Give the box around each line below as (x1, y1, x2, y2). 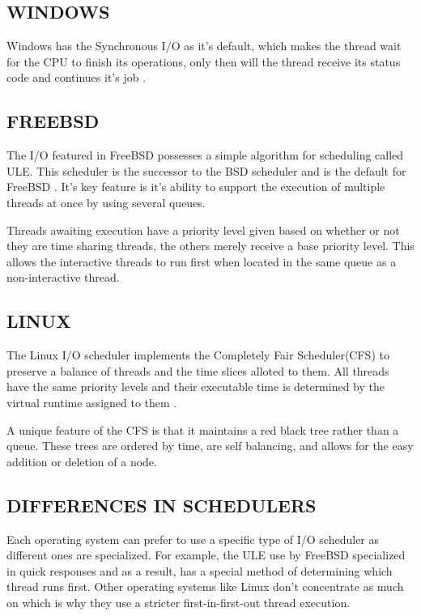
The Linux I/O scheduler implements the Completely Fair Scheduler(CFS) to (6, 346, 389, 363)
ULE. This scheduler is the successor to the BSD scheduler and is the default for (6, 162, 406, 179)
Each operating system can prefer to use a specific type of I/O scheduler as (6, 530, 380, 547)
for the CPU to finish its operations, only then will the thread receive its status (6, 53, 401, 70)
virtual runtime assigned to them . (6, 393, 177, 410)
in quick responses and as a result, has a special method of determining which (6, 562, 393, 579)
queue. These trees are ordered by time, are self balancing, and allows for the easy (6, 437, 414, 454)
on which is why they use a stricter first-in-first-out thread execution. (6, 593, 351, 610)
